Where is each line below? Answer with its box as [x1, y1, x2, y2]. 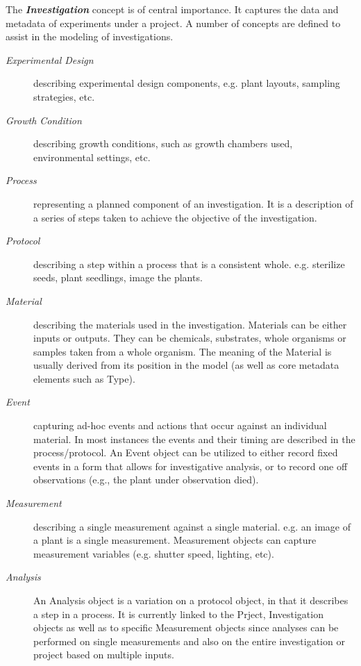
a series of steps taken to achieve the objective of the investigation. [33, 210, 317, 224]
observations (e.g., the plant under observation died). [33, 472, 259, 487]
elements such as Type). [33, 371, 135, 385]
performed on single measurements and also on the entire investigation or [33, 633, 345, 648]
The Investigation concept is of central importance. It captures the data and [6, 2, 339, 16]
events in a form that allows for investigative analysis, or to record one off [33, 458, 348, 473]
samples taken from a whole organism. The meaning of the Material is [33, 344, 332, 358]
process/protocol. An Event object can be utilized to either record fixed [33, 445, 338, 460]
